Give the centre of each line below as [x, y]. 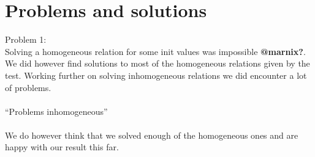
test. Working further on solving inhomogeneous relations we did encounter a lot [156, 75]
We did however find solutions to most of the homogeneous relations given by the [157, 63]
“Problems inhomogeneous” [56, 111]
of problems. [28, 87]
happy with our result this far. [62, 147]
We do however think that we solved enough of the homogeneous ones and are [152, 135]
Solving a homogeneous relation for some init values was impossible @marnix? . [155, 51]
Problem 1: [26, 39]
